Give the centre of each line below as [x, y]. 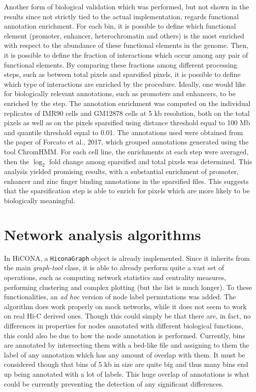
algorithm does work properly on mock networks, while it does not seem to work [125, 306]
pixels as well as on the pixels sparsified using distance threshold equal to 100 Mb [127, 123]
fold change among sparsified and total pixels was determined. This [151, 161]
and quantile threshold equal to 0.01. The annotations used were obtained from [124, 132]
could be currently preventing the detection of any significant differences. [114, 383]
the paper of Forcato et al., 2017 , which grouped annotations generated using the [126, 142]
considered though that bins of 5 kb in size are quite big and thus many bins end [126, 364]
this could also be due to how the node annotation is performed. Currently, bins [125, 335]
